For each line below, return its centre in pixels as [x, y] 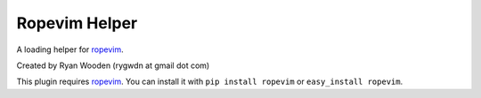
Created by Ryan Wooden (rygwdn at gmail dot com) [113, 65]
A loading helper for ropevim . [70, 49]
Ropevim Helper [77, 23]
